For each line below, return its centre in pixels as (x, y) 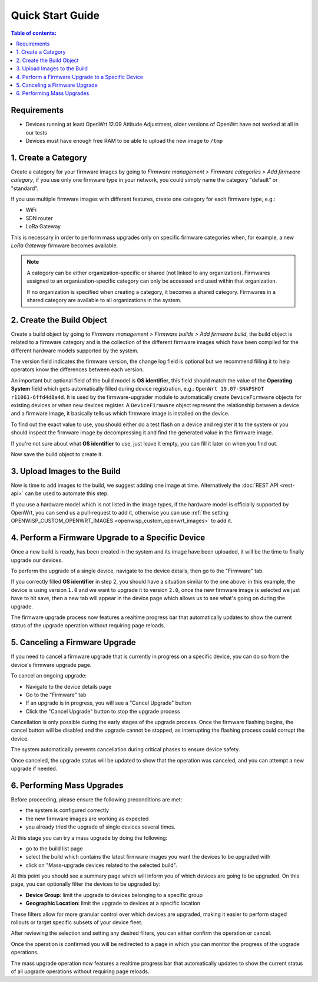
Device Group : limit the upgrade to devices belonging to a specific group (114, 895)
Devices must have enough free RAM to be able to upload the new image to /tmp (124, 140)
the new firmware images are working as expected (87, 819)
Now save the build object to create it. (57, 454)
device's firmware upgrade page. (51, 665)
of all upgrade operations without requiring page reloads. (80, 971)
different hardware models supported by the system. (75, 351)
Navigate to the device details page (69, 686)
